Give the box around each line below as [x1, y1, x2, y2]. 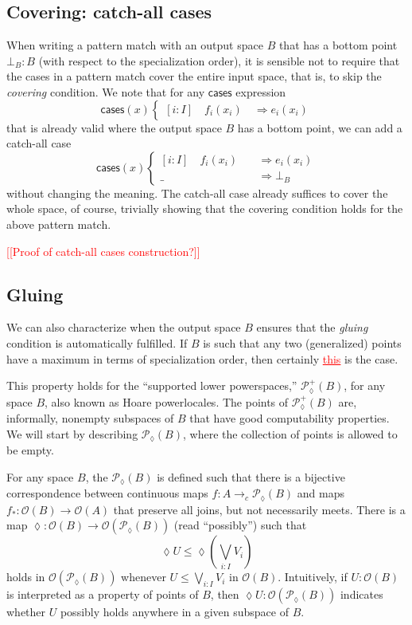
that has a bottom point [278, 37, 398, 53]
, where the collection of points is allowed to [182, 425, 398, 442]
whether [6, 603, 46, 620]
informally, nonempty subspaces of [6, 410, 174, 426]
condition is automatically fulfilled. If [6, 334, 188, 351]
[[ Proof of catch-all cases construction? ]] [6, 242, 200, 259]
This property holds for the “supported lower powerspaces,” [6, 377, 297, 394]
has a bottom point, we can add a [237, 119, 402, 136]
